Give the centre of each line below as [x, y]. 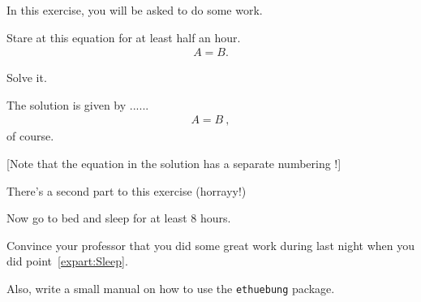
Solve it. [27, 78]
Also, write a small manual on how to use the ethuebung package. [171, 288]
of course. [30, 136]
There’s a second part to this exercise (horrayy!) [127, 190]
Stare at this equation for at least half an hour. [124, 37]
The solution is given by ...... [78, 104]
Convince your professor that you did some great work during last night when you [211, 245]
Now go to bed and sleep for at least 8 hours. [119, 218]
